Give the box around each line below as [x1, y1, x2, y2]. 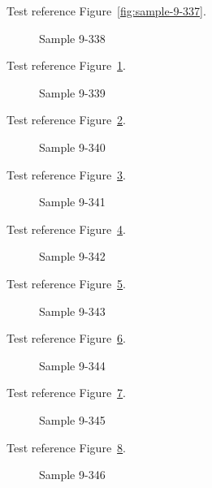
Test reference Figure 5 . [6, 274, 126, 292]
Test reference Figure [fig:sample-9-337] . [6, 2, 206, 19]
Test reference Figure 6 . [6, 330, 126, 347]
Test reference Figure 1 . [6, 57, 126, 74]
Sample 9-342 [39, 248, 106, 265]
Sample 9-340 [39, 138, 106, 155]
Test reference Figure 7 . [6, 384, 126, 401]
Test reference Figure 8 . [6, 438, 126, 456]
